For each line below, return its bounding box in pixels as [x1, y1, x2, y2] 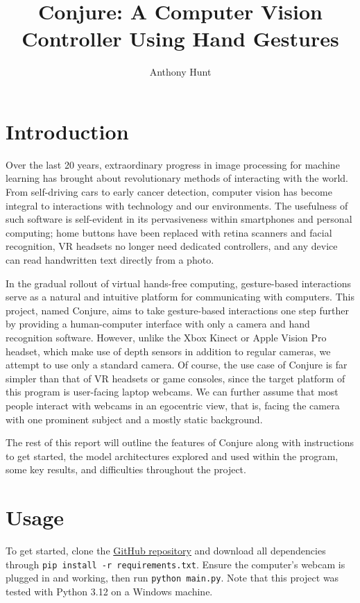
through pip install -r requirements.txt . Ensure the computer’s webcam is [6, 557, 345, 571]
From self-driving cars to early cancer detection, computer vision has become [6, 185, 332, 199]
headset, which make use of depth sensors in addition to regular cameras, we [6, 343, 331, 358]
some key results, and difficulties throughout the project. [6, 462, 246, 477]
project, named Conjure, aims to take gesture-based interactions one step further [6, 303, 349, 317]
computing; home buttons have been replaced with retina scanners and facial [6, 225, 332, 239]
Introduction [6, 117, 129, 145]
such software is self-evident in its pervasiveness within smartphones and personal [6, 212, 352, 226]
